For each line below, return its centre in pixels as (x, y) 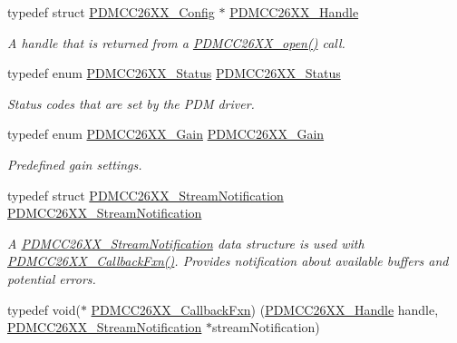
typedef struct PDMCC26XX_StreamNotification (146, 195)
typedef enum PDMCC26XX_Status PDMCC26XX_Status (174, 73)
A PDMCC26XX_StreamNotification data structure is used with (186, 243)
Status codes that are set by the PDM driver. (131, 103)
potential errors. (52, 278)
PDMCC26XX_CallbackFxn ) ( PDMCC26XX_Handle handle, (265, 309)
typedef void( (44, 309)
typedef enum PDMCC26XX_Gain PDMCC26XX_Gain (166, 134)
